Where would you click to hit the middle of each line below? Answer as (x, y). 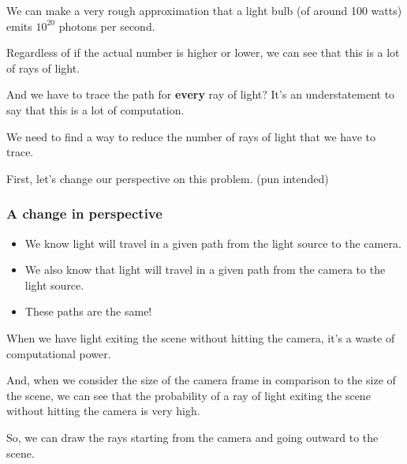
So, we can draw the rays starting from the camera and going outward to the (192, 437)
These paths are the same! (88, 311)
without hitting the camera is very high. (103, 411)
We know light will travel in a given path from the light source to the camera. (213, 243)
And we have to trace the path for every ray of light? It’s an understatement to (201, 94)
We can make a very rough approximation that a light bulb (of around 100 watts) (204, 10)
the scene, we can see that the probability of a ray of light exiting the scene (189, 395)
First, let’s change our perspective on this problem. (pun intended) (168, 178)
